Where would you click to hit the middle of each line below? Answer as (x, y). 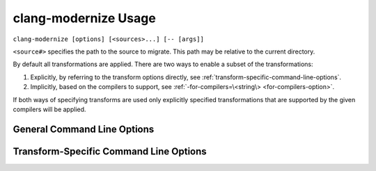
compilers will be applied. (49, 109)
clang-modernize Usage (84, 18)
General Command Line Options (84, 129)
